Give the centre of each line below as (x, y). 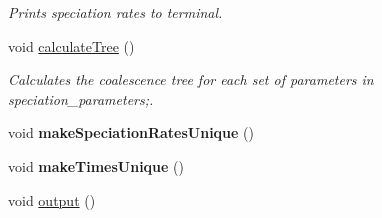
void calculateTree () (71, 45)
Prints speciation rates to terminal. (115, 12)
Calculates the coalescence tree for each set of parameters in (191, 79)
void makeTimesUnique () (96, 165)
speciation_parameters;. (81, 98)
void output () (52, 199)
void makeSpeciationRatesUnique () (131, 132)
